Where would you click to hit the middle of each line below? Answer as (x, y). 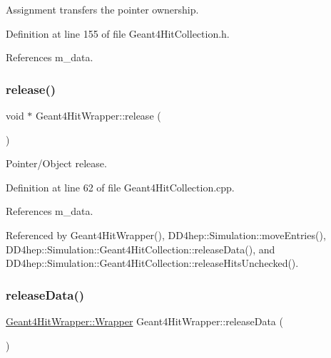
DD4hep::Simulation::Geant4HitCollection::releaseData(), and (141, 249)
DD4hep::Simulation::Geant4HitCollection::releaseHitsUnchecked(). (152, 263)
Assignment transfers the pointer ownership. (102, 9)
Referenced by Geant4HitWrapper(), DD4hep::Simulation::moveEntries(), (166, 235)
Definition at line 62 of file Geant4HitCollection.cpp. (120, 187)
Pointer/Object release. (56, 163)
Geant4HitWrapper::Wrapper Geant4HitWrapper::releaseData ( (144, 321)
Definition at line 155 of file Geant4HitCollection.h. (118, 33)
